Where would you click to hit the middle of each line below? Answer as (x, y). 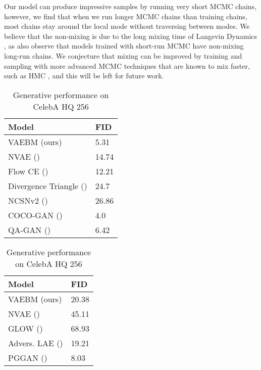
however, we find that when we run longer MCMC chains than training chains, (126, 16)
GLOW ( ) (25, 328)
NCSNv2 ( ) (28, 200)
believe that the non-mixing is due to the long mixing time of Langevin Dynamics (131, 36)
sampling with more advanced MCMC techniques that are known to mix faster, (127, 65)
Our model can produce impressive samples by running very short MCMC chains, (130, 6)
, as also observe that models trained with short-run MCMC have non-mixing (124, 46)
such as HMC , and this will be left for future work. (84, 76)
